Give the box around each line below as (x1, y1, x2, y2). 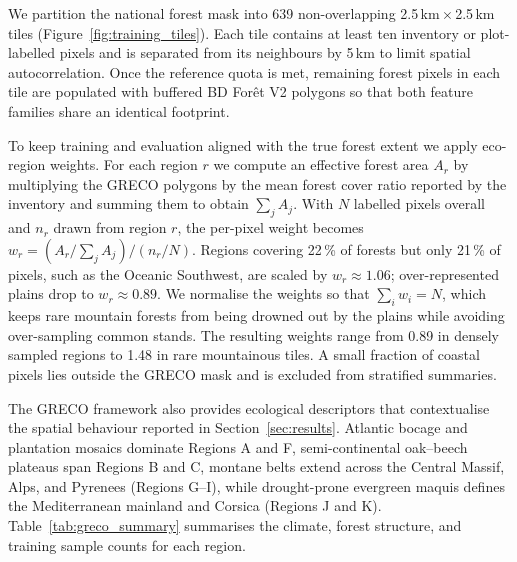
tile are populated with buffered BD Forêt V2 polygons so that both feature (8, 81, 473, 102)
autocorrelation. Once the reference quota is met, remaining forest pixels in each (8, 61, 500, 82)
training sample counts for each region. (8, 534, 246, 555)
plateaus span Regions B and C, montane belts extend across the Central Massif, (8, 456, 505, 477)
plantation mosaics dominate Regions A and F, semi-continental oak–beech (8, 436, 468, 457)
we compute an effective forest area (213, 154, 429, 175)
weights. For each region (50, 154, 198, 175)
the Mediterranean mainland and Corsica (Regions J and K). (8, 495, 382, 516)
